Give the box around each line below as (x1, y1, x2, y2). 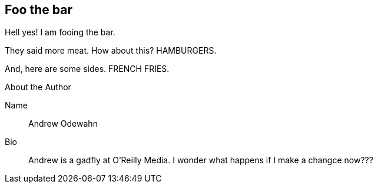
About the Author (5, 82, 71, 93)
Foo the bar (5, 2, 72, 17)
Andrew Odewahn (28, 118, 98, 129)
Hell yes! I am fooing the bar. (5, 27, 115, 38)
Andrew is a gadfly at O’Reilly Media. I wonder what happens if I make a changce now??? (28, 155, 373, 166)
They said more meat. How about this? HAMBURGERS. (5, 45, 217, 56)
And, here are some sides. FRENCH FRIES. (5, 64, 170, 74)
